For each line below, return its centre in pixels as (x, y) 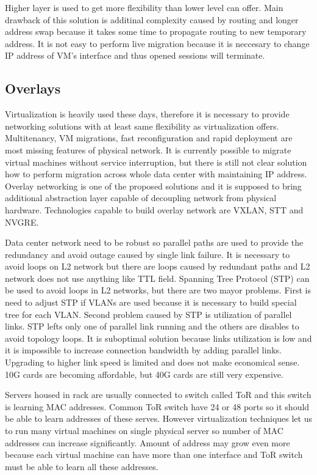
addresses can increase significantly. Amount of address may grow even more (148, 442)
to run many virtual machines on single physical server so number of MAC (144, 431)
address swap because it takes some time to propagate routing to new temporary (156, 31)
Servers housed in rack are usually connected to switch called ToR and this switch (158, 395)
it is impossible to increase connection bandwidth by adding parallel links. (143, 350)
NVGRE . (22, 222)
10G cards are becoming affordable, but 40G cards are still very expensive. (144, 374)
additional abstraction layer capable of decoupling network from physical (141, 198)
